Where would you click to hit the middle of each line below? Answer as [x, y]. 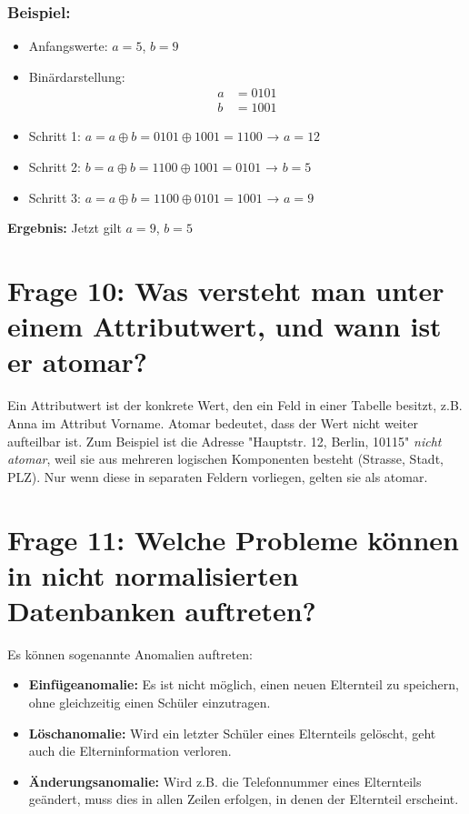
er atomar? [77, 362]
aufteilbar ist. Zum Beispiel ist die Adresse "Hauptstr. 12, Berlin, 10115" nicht [225, 441]
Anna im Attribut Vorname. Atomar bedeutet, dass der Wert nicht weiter [213, 422]
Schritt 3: [55, 197]
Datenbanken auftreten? [162, 610]
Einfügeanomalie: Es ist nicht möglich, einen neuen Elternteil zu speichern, [244, 684]
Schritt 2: [55, 167]
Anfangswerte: [68, 46]
